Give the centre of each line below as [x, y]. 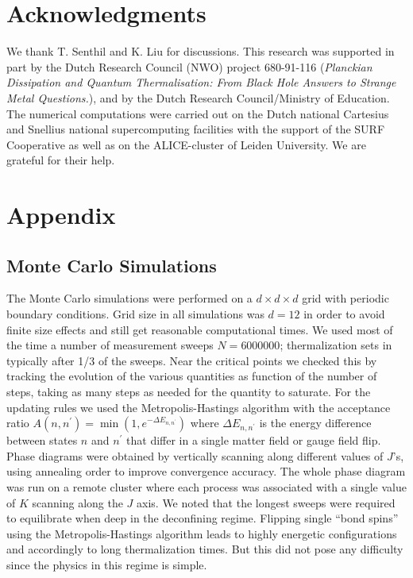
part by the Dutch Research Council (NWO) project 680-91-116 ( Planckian [189, 66]
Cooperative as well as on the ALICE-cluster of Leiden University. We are [186, 144]
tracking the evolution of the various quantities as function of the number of [192, 376]
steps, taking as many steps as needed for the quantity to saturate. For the [189, 392]
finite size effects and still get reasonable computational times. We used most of [200, 329]
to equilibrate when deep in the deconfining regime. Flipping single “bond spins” [203, 518]
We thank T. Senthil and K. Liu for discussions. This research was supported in [201, 51]
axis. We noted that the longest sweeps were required [266, 502]
